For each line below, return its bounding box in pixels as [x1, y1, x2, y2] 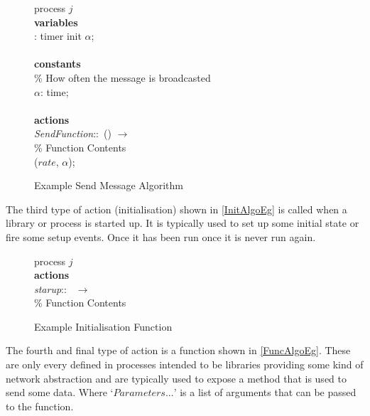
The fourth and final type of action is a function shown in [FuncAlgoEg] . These [6, 343, 351, 358]
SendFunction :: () [34, 126, 111, 141]
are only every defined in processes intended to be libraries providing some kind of [6, 357, 364, 372]
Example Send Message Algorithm [34, 178, 183, 193]
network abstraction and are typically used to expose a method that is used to [6, 370, 347, 385]
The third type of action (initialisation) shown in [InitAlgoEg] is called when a [6, 201, 347, 216]
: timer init [34, 28, 82, 43]
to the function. [6, 398, 74, 413]
